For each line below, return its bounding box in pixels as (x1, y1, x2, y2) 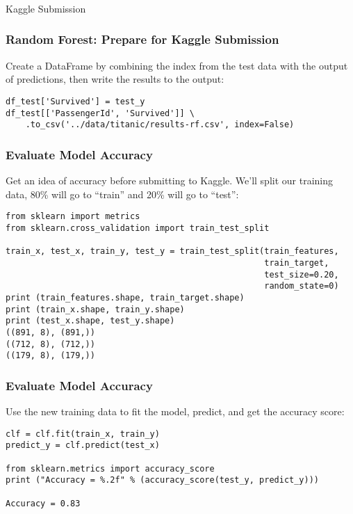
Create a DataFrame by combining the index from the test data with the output (6, 58, 348, 72)
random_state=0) (264, 281, 339, 291)
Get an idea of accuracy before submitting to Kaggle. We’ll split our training (6, 173, 334, 188)
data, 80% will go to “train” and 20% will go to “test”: (6, 186, 239, 201)
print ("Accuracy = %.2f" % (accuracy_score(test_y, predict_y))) (6, 475, 320, 485)
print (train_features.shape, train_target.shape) (6, 292, 245, 303)
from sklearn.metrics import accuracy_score (6, 463, 215, 474)
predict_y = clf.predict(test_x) (6, 440, 160, 451)
